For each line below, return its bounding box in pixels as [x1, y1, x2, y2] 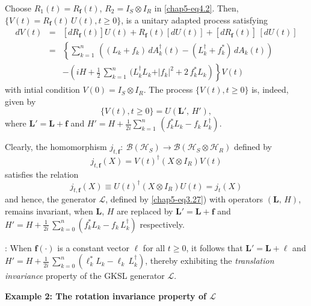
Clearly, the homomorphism [5, 140, 107, 153]
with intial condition [5, 83, 80, 96]
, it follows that [186, 241, 243, 254]
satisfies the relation [5, 167, 79, 180]
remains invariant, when [5, 205, 93, 217]
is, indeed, [251, 83, 289, 96]
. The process [143, 83, 193, 96]
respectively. [140, 217, 185, 230]
